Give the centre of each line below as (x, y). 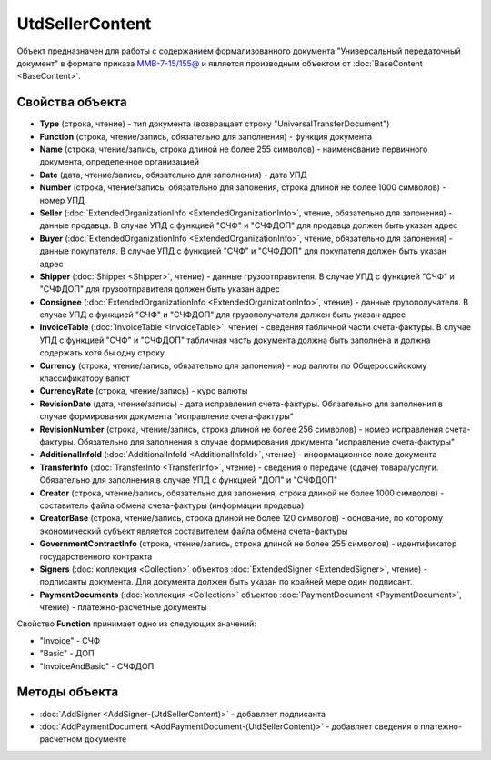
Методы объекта (68, 692)
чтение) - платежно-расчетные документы (123, 607)
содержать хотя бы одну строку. (103, 353)
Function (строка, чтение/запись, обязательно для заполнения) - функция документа (206, 136)
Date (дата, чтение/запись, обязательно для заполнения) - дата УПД (174, 175)
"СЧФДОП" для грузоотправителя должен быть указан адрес (160, 289)
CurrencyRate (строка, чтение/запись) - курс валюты (144, 391)
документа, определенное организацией (120, 162)
